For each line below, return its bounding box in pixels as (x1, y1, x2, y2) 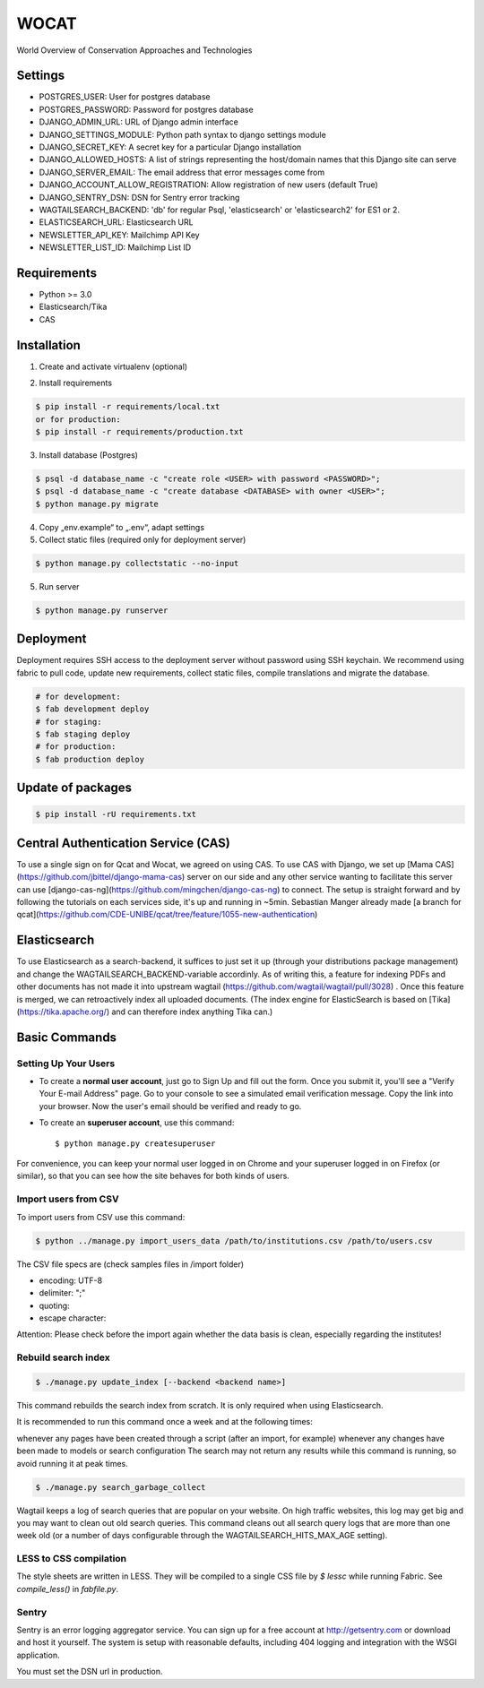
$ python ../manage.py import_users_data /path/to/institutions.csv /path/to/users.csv (35, 1236, 433, 1245)
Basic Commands (16, 1029, 117, 1045)
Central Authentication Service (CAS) (16, 835, 230, 850)
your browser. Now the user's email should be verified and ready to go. (39, 1100, 302, 1111)
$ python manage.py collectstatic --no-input (35, 558, 239, 568)
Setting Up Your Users (16, 1057, 116, 1070)
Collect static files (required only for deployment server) (39, 534, 246, 546)
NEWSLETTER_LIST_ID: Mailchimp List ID (39, 242, 192, 253)
